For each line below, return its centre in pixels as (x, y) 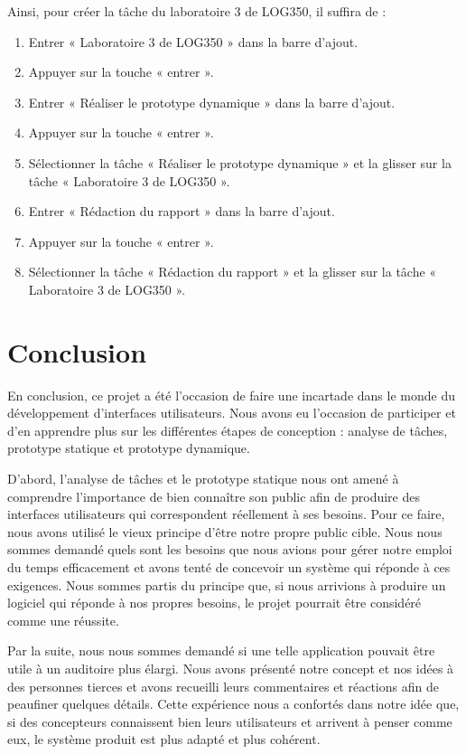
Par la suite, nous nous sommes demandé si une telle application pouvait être (221, 650)
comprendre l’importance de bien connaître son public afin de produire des (214, 496)
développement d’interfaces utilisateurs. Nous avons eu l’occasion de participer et (232, 413)
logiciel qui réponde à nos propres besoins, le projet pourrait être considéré (214, 603)
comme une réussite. (63, 620)
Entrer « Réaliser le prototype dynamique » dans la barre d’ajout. (212, 102)
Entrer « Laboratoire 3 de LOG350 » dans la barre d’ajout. (193, 41)
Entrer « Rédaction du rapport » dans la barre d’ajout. (182, 211)
